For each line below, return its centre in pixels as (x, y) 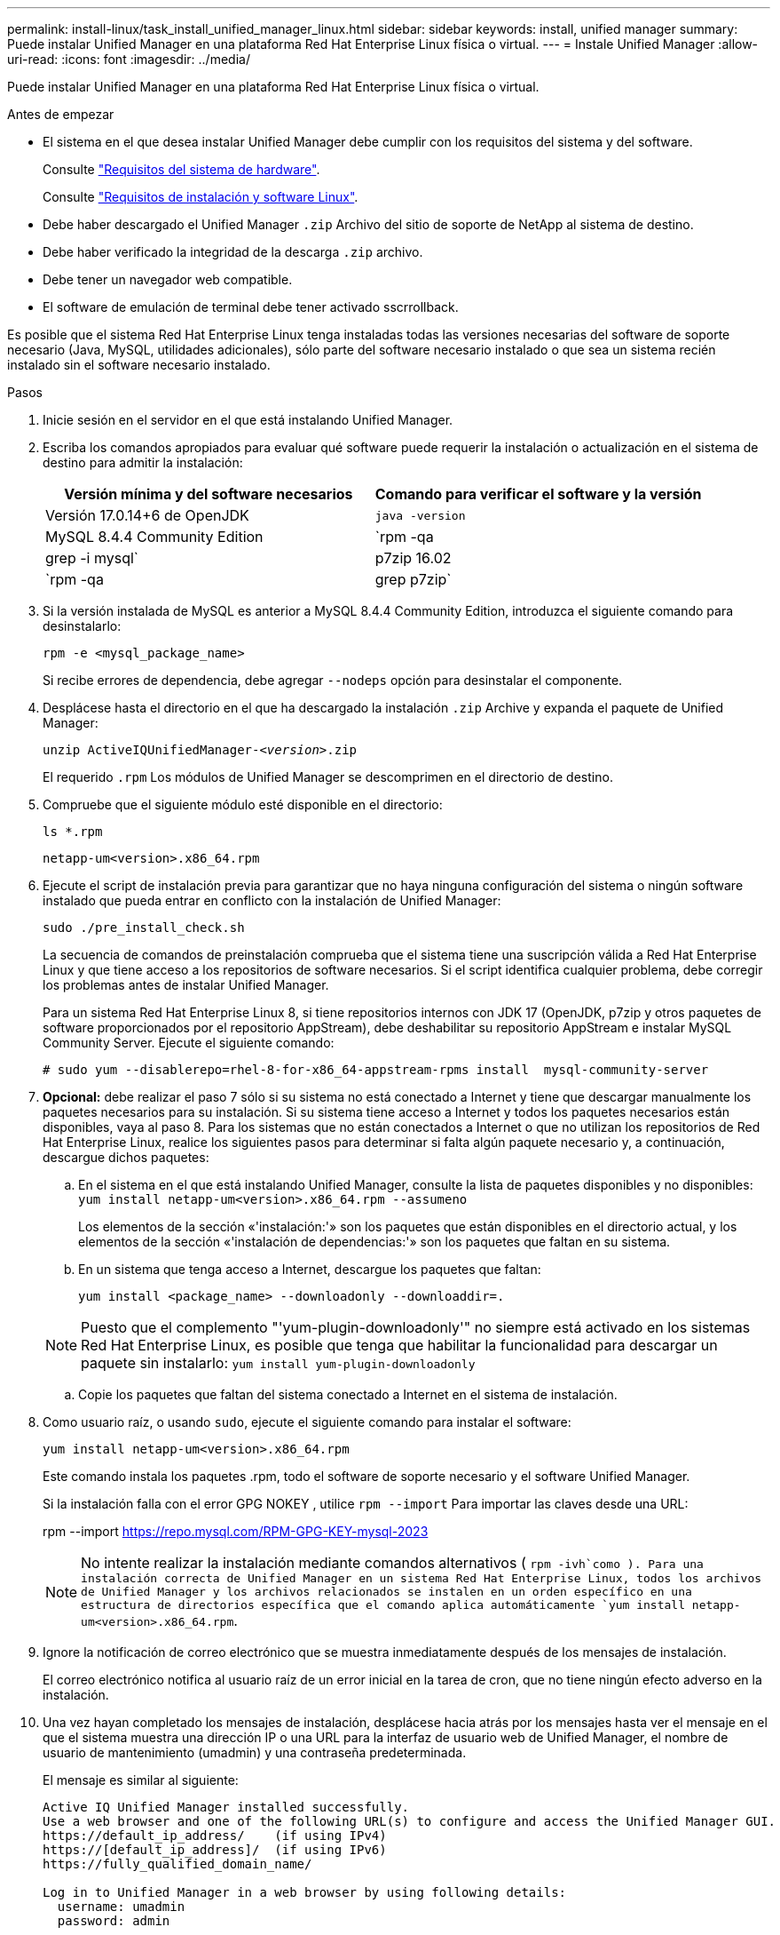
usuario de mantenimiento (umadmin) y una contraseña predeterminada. (255, 1752)
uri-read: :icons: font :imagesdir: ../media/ (129, 59)
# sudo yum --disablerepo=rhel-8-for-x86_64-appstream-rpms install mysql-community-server (376, 1070)
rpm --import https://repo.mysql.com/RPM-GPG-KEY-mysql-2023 (236, 1531)
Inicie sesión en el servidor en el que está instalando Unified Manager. (248, 420)
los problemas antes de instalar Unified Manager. (186, 985)
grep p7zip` (413, 579)
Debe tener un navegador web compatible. (168, 279)
